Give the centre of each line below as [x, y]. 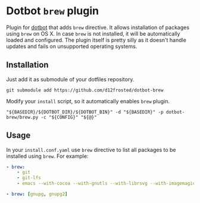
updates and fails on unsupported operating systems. [72, 46]
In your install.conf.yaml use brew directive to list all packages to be [91, 150]
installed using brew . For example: [47, 156]
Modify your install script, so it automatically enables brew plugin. [88, 101]
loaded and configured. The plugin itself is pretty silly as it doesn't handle [96, 40]
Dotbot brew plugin [53, 11]
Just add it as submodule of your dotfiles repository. [70, 79]
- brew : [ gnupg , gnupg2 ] [37, 194]
